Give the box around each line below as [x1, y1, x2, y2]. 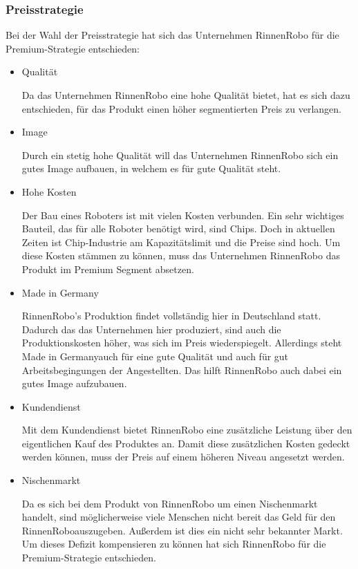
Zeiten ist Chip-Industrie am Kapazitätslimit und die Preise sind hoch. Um [21, 234, 341, 249]
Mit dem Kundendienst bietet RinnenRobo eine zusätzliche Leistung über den [21, 422, 352, 437]
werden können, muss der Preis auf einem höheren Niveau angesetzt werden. [21, 449, 345, 464]
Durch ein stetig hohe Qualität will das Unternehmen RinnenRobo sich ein [21, 147, 339, 162]
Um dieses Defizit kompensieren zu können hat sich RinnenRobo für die [21, 537, 326, 551]
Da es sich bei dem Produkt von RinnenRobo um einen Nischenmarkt [21, 496, 318, 510]
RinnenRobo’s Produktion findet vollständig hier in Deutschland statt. [21, 308, 321, 323]
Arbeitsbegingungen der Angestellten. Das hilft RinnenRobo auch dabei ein [21, 362, 342, 377]
